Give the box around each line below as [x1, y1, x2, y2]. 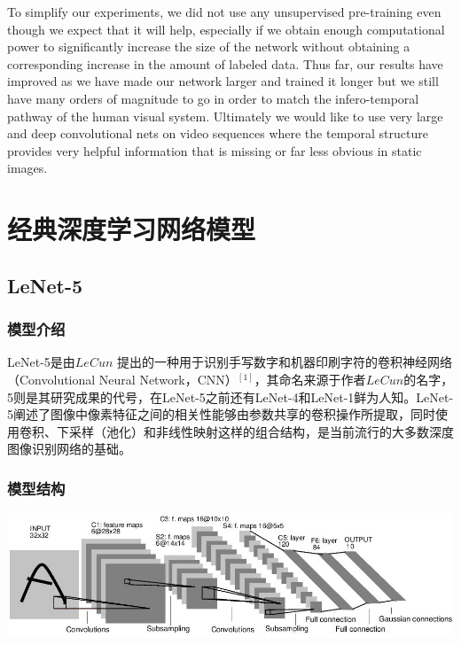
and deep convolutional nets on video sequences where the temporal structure [7, 124, 428, 143]
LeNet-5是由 [7, 353, 75, 371]
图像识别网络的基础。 [7, 439, 131, 458]
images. [7, 159, 48, 177]
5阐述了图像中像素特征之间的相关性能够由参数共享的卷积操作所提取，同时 [7, 405, 435, 424]
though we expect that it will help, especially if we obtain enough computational [7, 19, 445, 38]
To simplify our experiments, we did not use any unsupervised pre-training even [7, 3, 441, 20]
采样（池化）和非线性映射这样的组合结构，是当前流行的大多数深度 [68, 422, 454, 440]
